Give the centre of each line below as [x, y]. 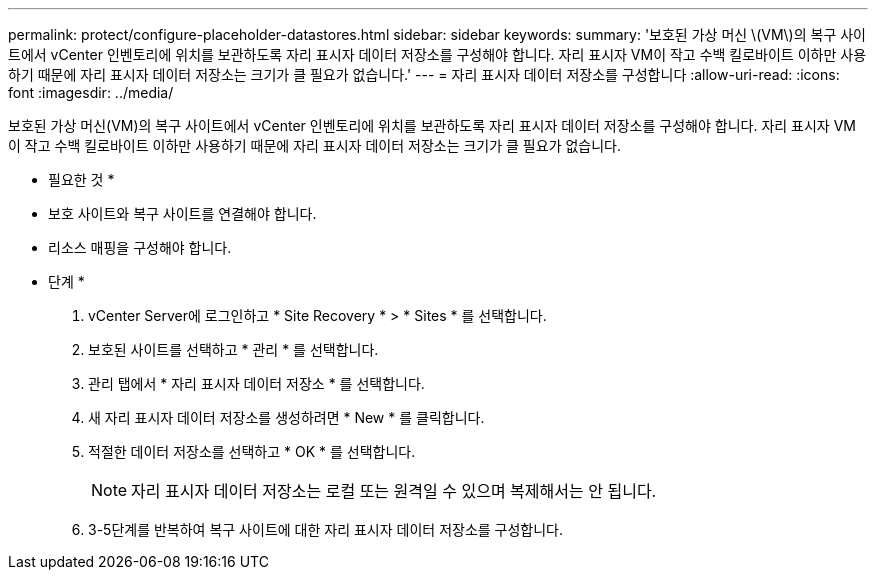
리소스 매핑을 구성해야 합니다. [140, 247]
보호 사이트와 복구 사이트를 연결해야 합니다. [182, 213]
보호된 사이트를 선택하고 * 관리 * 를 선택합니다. [233, 349]
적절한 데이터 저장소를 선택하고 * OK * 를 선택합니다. [252, 451]
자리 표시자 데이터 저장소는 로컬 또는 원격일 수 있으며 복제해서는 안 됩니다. [394, 491]
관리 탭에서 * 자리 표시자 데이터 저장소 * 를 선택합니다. [256, 383]
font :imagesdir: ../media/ [91, 92]
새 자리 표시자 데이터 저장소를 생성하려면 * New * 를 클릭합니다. [286, 417]
